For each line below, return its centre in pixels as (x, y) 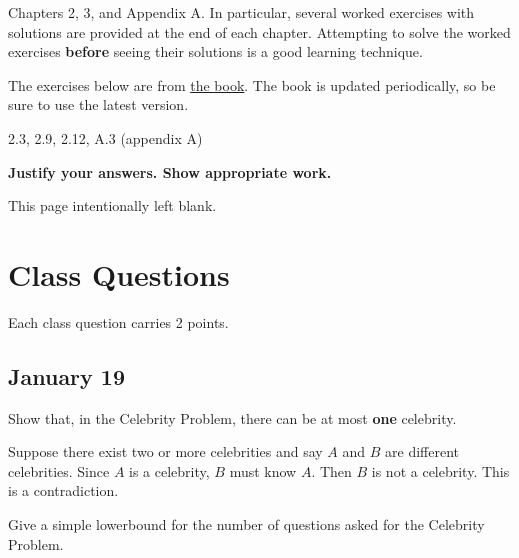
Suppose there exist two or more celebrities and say (165, 451)
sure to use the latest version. (98, 104)
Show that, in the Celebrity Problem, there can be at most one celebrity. (232, 417)
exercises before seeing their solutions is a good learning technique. (215, 51)
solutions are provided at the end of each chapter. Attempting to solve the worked (259, 31)
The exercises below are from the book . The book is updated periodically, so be (252, 84)
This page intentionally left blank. (112, 205)
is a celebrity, (169, 470)
